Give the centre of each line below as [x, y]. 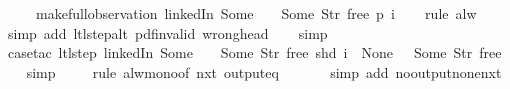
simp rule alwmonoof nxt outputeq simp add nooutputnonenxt [264, 71]
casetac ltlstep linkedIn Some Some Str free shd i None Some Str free [254, 52]
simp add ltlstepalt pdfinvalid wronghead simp [167, 32]
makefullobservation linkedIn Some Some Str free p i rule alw [256, 13]
